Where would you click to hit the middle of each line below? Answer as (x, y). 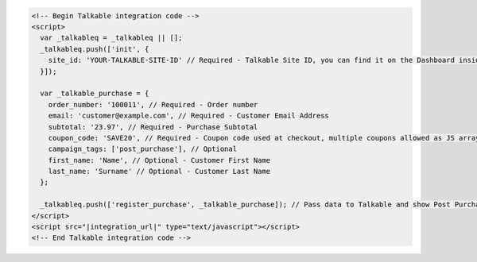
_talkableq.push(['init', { (95, 49)
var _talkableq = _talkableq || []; (111, 38)
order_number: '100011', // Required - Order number (153, 104)
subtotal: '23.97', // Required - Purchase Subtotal (153, 127)
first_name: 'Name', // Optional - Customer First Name (159, 160)
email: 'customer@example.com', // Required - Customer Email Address (189, 116)
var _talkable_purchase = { (95, 94)
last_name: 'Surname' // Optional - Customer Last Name (159, 171)
